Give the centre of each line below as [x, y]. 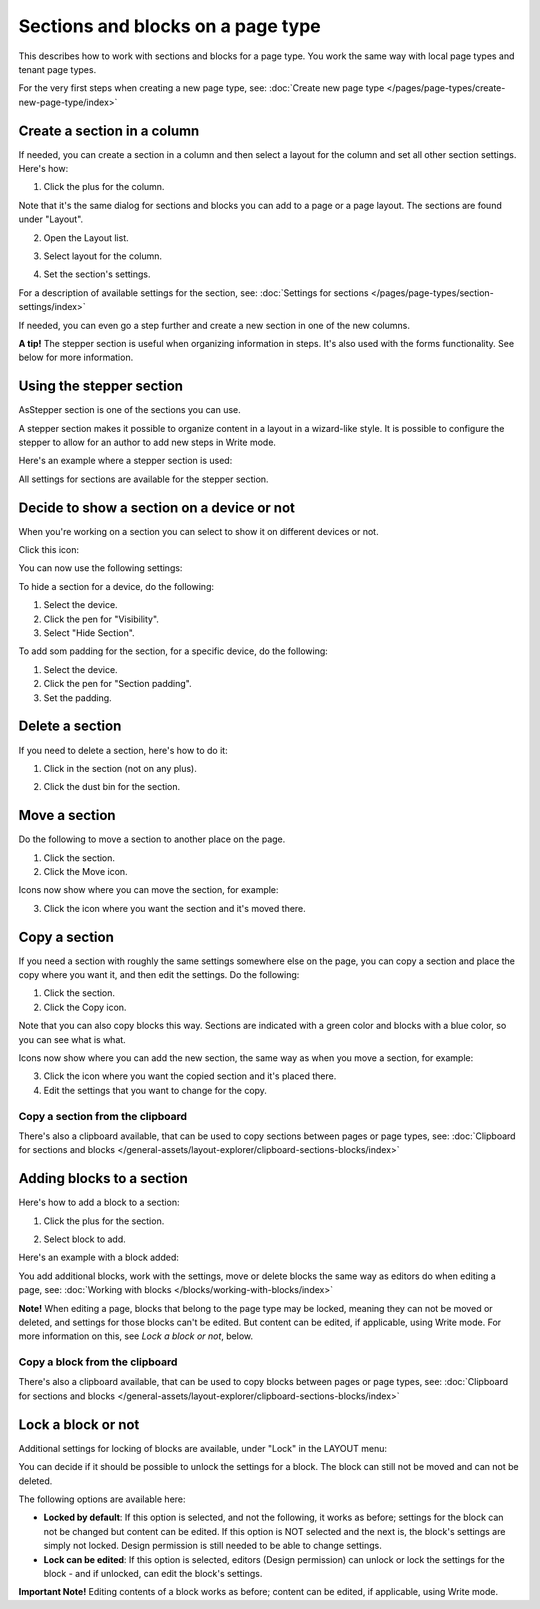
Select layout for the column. [103, 256]
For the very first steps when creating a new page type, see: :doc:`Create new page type [201, 88]
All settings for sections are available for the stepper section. [143, 479]
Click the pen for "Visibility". [101, 619]
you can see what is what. [72, 1039]
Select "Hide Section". [89, 633]
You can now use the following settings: [100, 568]
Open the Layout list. [86, 237]
